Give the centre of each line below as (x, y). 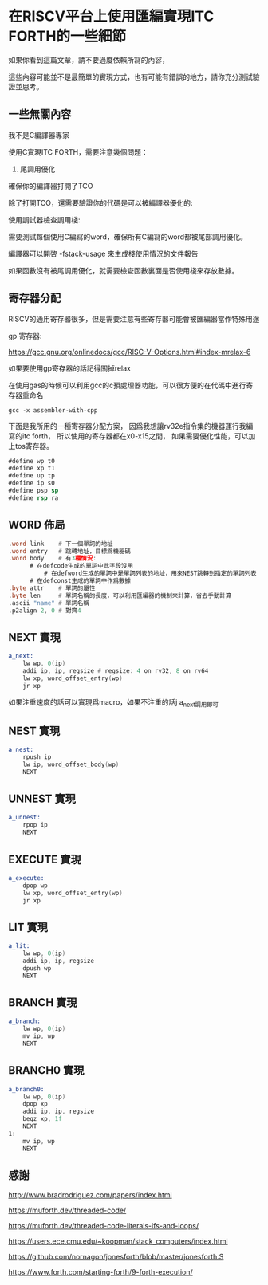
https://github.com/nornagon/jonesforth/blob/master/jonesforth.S (116, 1257)
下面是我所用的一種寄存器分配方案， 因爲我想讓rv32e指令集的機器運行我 (127, 426)
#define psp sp (33, 491)
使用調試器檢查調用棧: (45, 219)
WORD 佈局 (37, 525)
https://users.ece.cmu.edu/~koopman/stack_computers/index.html (118, 1241)
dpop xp (35, 1104)
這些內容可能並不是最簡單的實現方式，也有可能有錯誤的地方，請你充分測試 (130, 77)
